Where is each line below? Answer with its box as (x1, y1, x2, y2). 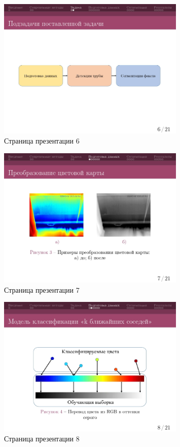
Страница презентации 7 (4, 284, 80, 295)
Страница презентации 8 (4, 433, 80, 444)
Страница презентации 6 (4, 135, 80, 146)
